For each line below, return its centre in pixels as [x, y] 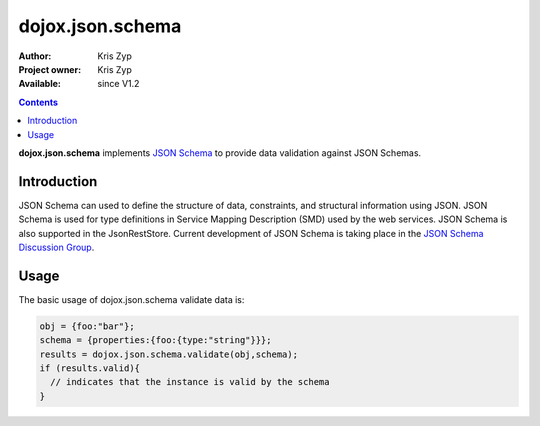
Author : [35, 56]
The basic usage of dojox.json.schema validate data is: [131, 299]
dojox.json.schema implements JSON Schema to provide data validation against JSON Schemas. [220, 152]
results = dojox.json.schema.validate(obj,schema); [169, 354]
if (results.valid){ [89, 368]
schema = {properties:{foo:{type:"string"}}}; [155, 340]
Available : [40, 84]
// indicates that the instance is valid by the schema [190, 382]
